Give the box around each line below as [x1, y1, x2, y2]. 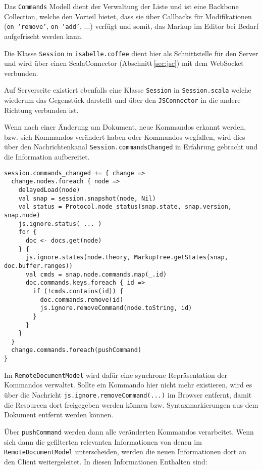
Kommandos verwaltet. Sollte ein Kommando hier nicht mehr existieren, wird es [4, 379, 252, 390]
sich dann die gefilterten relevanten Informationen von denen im [4, 436, 202, 447]
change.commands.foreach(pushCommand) [11, 346, 142, 354]
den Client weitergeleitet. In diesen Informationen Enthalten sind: [4, 456, 207, 466]
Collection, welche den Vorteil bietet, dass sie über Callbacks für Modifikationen [4, 11, 252, 21]
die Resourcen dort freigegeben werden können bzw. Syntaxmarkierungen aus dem [4, 399, 258, 410]
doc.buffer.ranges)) [4, 262, 73, 269]
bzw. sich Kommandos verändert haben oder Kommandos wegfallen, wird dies [4, 131, 245, 142]
